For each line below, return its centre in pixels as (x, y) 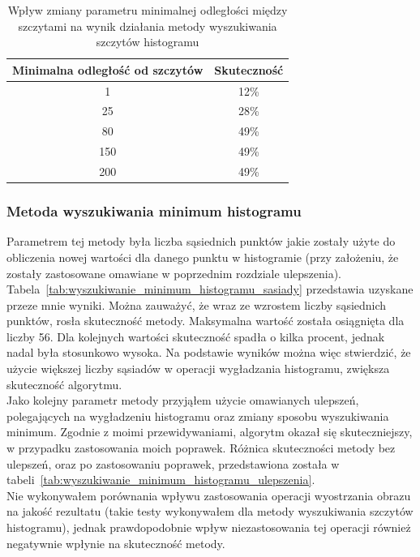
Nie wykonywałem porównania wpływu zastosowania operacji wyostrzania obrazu (209, 495)
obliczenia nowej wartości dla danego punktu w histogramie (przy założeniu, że (203, 257)
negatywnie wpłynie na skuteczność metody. (116, 543)
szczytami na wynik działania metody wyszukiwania (148, 26)
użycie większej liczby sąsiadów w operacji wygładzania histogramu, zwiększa (198, 368)
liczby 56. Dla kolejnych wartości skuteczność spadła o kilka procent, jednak (196, 336)
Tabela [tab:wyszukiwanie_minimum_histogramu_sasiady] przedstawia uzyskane (210, 289)
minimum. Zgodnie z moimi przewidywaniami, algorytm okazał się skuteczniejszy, (210, 432)
